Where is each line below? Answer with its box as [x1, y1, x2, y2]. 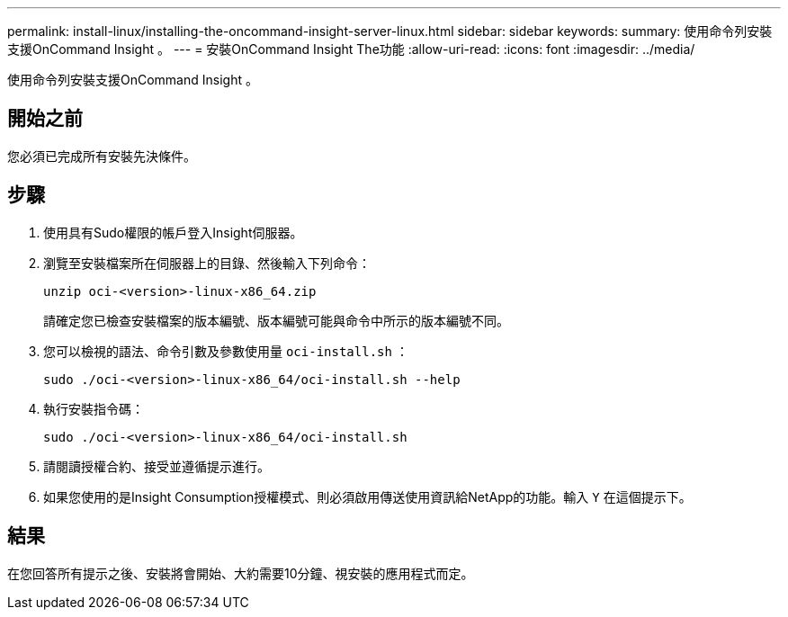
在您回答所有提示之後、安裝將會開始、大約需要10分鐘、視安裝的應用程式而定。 [7, 565, 474, 581]
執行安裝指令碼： [43, 400, 144, 416]
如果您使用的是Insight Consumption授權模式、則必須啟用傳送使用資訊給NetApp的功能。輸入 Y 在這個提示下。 [43, 488, 692, 505]
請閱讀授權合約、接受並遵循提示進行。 [43, 458, 270, 474]
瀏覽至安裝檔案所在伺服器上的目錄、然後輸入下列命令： [43, 255, 371, 271]
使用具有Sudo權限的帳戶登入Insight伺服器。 [43, 224, 303, 240]
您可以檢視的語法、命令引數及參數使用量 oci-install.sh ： [43, 343, 408, 359]
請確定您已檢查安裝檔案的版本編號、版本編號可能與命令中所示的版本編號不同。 [43, 312, 509, 328]
